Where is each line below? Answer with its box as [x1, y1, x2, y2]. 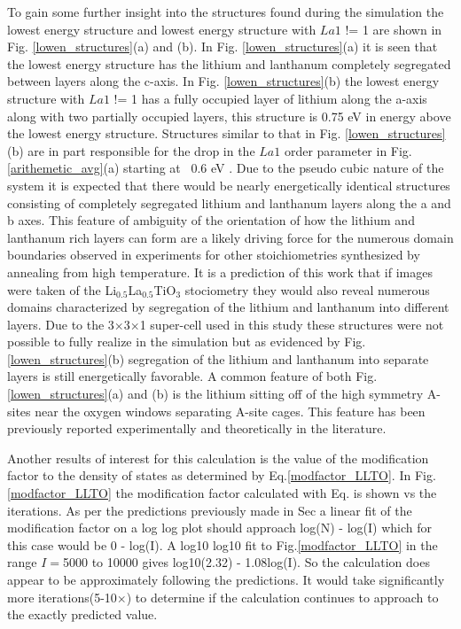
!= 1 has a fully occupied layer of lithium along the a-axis [113, 89, 427, 107]
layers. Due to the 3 [7, 314, 114, 333]
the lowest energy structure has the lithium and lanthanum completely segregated [7, 54, 451, 73]
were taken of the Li [7, 280, 117, 299]
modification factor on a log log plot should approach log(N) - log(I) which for [7, 518, 432, 537]
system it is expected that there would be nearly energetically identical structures [7, 175, 450, 194]
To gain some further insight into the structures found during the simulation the [7, 3, 444, 20]
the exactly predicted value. [7, 605, 158, 624]
